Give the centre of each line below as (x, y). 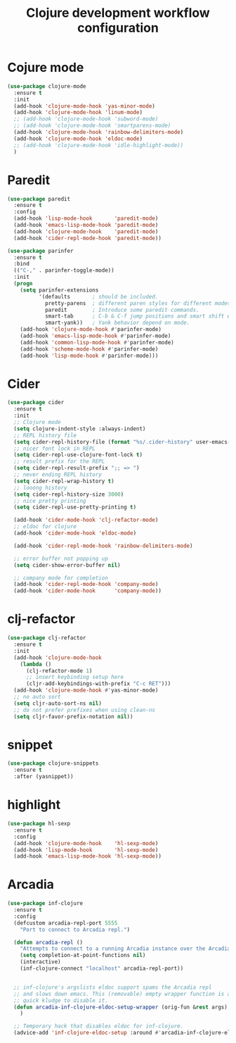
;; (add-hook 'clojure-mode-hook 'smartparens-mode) (92, 126)
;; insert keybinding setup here (75, 677)
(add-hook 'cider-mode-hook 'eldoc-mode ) (75, 533)
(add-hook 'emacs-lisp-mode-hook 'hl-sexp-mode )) (87, 856)
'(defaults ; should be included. (98, 296)
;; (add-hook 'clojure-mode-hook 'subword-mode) (86, 119)
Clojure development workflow (118, 13)
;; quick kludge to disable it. (61, 1000)
